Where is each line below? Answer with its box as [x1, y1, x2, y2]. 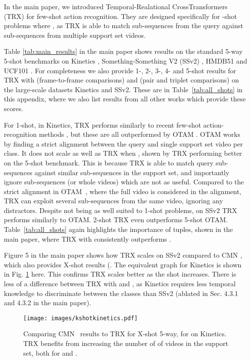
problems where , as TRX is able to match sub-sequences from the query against [4, 20, 243, 31]
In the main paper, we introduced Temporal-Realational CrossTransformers [4, 1, 228, 11]
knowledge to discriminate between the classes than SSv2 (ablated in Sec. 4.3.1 [4, 288, 238, 298]
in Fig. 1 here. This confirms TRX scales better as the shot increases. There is [4, 269, 236, 279]
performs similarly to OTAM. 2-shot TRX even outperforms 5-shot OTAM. [4, 214, 228, 225]
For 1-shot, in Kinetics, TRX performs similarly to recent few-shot [4, 119, 201, 130]
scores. [4, 103, 23, 113]
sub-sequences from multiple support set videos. [4, 30, 146, 40]
